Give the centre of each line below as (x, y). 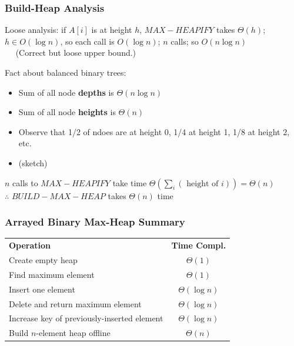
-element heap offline (73, 333)
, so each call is (87, 41)
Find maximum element (52, 274)
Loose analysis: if (36, 30)
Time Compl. (199, 245)
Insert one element (42, 289)
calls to (25, 182)
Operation (30, 245)
